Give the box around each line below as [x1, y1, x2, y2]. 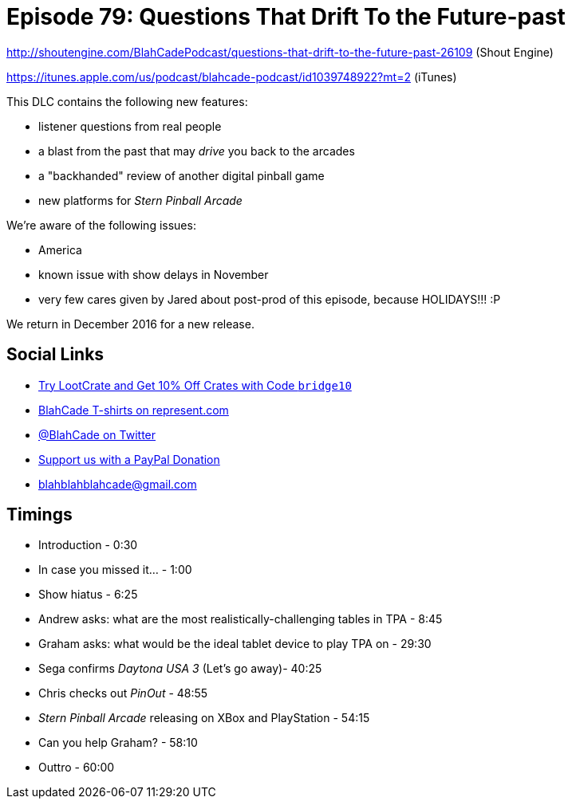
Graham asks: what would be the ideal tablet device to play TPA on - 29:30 [38, 637, 432, 651]
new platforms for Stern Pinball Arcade [38, 193, 243, 207]
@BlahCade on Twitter [38, 427, 156, 442]
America [38, 242, 82, 257]
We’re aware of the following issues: [6, 218, 196, 232]
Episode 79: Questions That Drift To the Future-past [6, 3, 566, 30]
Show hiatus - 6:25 [38, 587, 138, 602]
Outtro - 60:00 [38, 760, 115, 775]
